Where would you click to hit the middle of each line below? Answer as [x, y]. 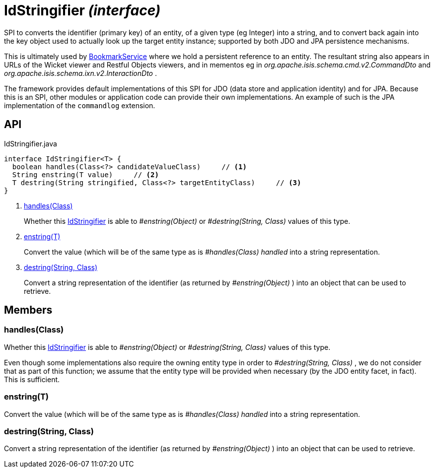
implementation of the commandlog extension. [80, 105]
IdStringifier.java [31, 143]
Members [28, 310]
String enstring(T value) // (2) [85, 174]
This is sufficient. [32, 379]
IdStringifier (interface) [82, 10]
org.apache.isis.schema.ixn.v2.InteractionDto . [80, 73]
